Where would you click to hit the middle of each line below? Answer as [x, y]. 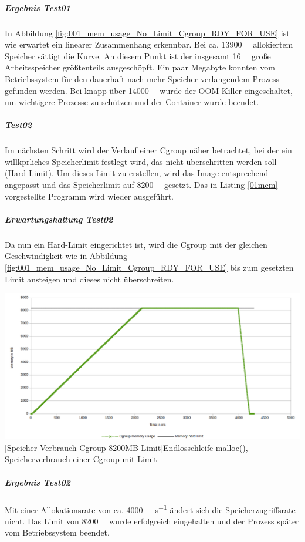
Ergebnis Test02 [38, 482]
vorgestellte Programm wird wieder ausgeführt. [89, 196]
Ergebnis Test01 [38, 7]
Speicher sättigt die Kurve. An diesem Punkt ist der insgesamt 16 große [138, 55]
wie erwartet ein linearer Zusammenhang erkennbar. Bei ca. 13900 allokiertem [149, 44]
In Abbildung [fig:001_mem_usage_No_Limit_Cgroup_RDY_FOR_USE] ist [147, 33]
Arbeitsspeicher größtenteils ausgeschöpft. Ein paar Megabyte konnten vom [140, 67]
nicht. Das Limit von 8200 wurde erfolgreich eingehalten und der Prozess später [152, 521]
